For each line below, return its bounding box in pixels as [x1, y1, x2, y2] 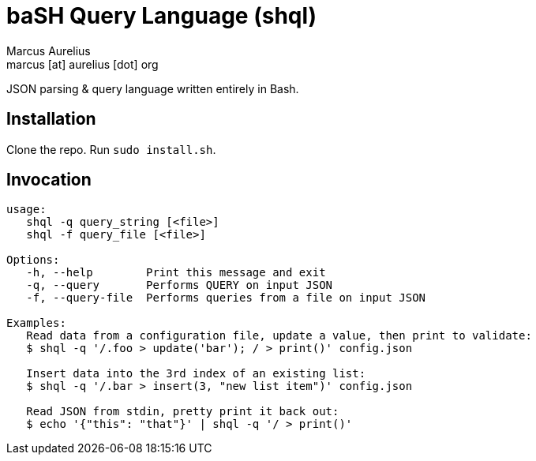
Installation [6, 109, 96, 129]
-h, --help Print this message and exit [26, 266, 326, 279]
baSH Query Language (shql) [6, 2, 317, 29]
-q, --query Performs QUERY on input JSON [26, 279, 333, 292]
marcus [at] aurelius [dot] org [6, 57, 159, 71]
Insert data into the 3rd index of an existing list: [26, 367, 366, 380]
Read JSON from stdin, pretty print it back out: [26, 405, 339, 418]
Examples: [6, 317, 66, 330]
